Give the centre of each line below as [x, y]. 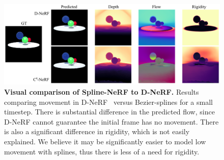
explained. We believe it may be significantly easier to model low [105, 141]
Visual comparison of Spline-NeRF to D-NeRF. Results [102, 92]
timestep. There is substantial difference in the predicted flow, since [109, 112]
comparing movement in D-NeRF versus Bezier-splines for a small [108, 102]
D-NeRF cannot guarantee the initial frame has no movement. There [111, 121]
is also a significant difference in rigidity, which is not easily [97, 131]
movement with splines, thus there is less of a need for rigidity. [102, 151]
